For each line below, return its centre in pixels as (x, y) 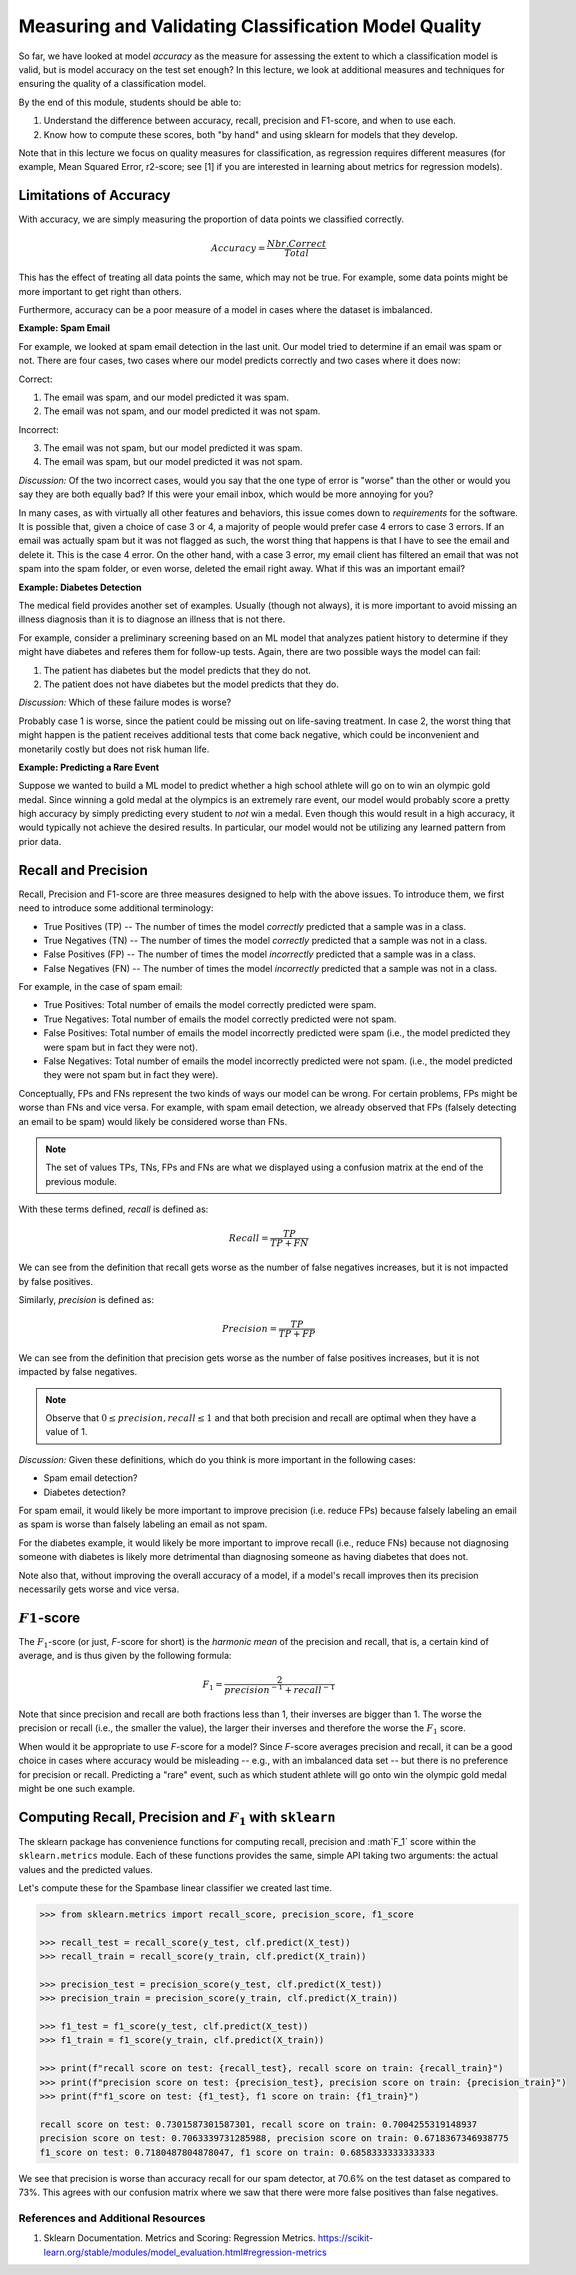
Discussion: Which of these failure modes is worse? (125, 702)
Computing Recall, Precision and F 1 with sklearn (177, 1818)
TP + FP (297, 1334)
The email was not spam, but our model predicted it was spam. (173, 448)
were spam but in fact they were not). (121, 1047)
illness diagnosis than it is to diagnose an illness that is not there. (152, 619)
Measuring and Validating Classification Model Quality (250, 26)
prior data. (40, 841)
